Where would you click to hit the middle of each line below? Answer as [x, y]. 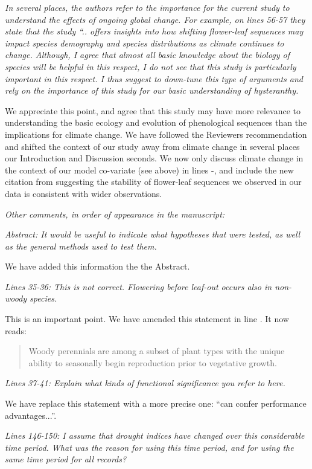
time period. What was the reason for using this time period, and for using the [149, 447]
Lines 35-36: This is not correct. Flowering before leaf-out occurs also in [138, 286]
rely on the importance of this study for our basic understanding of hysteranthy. [152, 90]
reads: [16, 330]
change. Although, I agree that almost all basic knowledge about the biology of [148, 55]
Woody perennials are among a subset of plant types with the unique [157, 351]
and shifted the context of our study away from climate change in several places [152, 146]
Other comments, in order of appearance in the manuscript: [115, 214]
